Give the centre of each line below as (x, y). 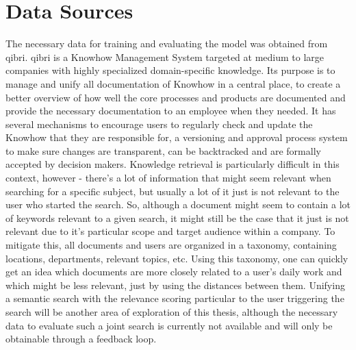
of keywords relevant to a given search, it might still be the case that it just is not (177, 217)
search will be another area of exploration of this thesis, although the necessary (172, 312)
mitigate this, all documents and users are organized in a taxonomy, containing (171, 245)
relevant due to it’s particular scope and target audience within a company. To (170, 231)
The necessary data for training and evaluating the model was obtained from (167, 43)
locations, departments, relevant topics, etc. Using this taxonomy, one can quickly (177, 258)
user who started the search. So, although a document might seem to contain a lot (178, 204)
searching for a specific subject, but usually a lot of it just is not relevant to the (173, 191)
